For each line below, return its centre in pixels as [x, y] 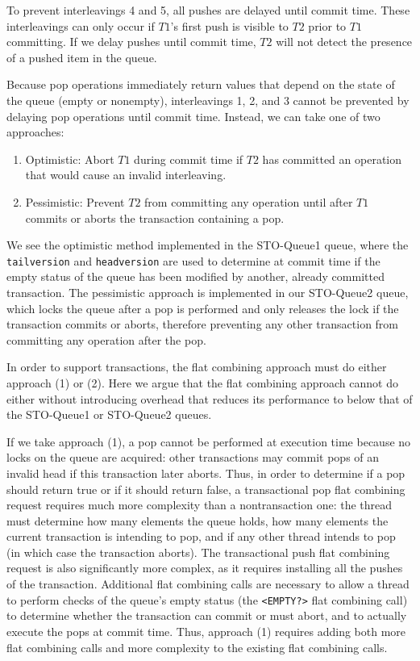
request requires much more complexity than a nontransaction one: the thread [200, 505]
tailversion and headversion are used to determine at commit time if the [193, 260]
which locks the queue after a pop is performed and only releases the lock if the [203, 308]
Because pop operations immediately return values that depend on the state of [201, 84]
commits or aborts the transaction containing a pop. [155, 218]
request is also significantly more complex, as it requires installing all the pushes [205, 568]
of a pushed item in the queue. [82, 57]
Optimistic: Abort [70, 159]
